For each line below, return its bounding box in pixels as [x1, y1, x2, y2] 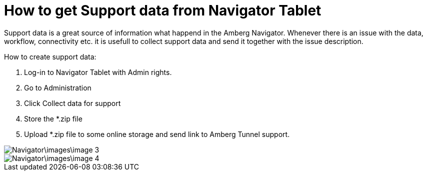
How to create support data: [4, 52, 96, 61]
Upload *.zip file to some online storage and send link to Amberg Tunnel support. [24, 129, 290, 138]
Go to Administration [24, 83, 91, 92]
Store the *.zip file [24, 114, 82, 123]
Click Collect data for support [24, 98, 121, 107]
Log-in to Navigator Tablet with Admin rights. [24, 67, 172, 76]
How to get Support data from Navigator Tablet [4, 2, 321, 19]
